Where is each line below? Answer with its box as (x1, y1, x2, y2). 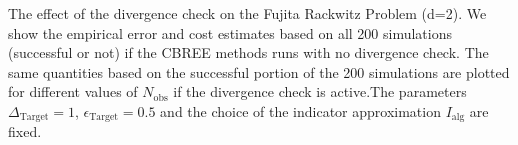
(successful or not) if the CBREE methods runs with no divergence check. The (8, 42, 489, 63)
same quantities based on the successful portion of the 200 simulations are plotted (8, 61, 510, 82)
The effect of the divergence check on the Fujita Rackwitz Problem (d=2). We (8, 3, 487, 23)
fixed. (8, 121, 42, 142)
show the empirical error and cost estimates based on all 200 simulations (8, 22, 452, 43)
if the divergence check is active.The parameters (173, 81, 467, 102)
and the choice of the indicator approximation (160, 100, 441, 121)
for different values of (8, 81, 138, 102)
